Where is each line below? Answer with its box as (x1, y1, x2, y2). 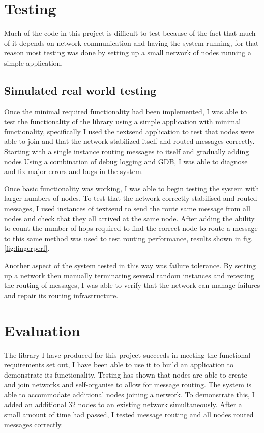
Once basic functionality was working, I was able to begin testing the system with (4, 183, 259, 193)
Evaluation (4, 320, 80, 340)
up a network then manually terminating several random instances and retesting (4, 270, 254, 280)
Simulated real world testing (4, 82, 157, 98)
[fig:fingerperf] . (4, 243, 50, 253)
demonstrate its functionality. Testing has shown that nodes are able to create (4, 369, 247, 380)
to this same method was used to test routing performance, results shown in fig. (4, 233, 253, 243)
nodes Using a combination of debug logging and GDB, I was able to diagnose (4, 156, 248, 166)
